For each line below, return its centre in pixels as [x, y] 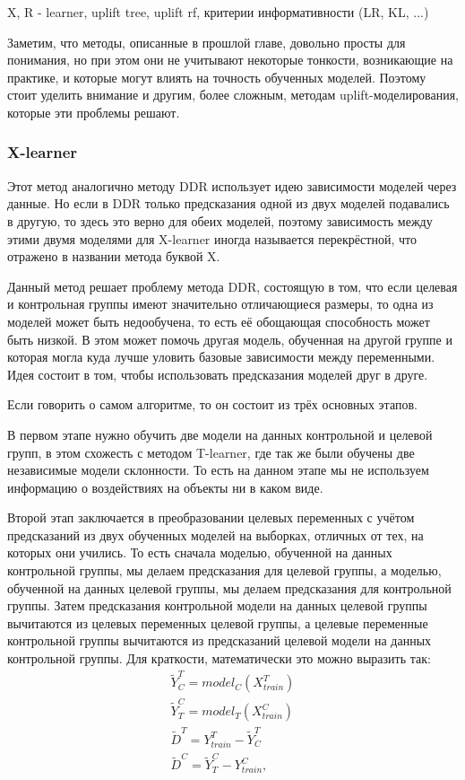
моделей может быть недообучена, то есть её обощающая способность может [219, 321]
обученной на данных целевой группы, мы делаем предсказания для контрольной [229, 587]
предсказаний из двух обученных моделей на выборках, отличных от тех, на [215, 535]
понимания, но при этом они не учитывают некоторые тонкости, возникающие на [230, 60]
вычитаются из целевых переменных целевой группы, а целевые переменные [218, 622]
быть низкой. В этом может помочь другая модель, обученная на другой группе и [230, 339]
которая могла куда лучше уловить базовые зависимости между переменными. [221, 357]
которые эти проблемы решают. [94, 112]
